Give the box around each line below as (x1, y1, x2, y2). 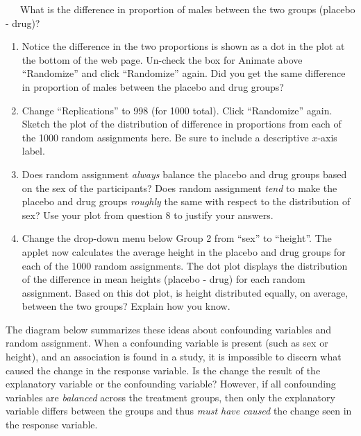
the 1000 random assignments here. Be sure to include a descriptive (22, 130, 309, 144)
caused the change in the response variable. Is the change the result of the (6, 363, 321, 377)
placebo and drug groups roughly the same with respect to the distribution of (22, 194, 351, 209)
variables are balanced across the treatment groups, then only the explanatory (6, 390, 335, 404)
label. (22, 143, 45, 158)
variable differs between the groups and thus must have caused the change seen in (6, 403, 352, 418)
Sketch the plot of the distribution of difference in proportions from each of (22, 116, 342, 131)
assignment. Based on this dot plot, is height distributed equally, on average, (22, 285, 349, 299)
